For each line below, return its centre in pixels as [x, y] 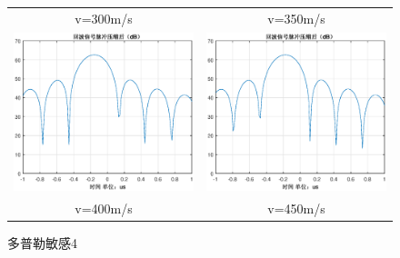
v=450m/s [296, 208]
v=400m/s [104, 208]
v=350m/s [296, 18]
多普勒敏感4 [42, 243]
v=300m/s [104, 18]
